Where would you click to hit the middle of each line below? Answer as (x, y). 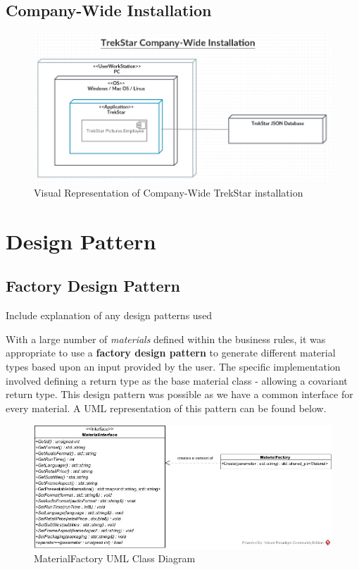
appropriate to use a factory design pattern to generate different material (171, 353)
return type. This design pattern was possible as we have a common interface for (179, 394)
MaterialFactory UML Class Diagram (115, 558)
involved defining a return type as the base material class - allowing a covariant (177, 380)
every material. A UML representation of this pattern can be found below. (166, 408)
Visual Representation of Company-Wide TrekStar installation (169, 193)
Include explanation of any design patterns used (109, 315)
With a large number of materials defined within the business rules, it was (166, 339)
